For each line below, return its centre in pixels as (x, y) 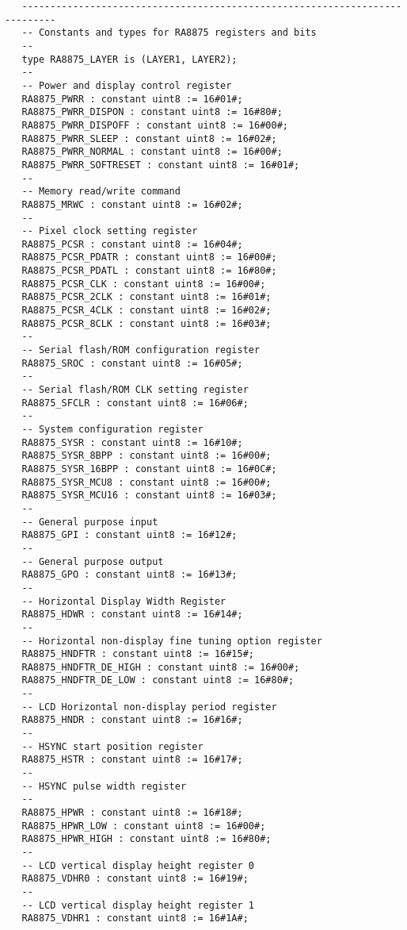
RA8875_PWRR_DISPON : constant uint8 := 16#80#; (152, 112)
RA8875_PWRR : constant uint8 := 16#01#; (132, 99)
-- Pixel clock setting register (110, 231)
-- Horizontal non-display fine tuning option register (172, 641)
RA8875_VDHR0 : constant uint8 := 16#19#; (135, 879)
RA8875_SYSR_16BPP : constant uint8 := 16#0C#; (149, 469)
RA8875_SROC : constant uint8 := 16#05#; (132, 363)
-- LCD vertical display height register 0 (138, 865)
